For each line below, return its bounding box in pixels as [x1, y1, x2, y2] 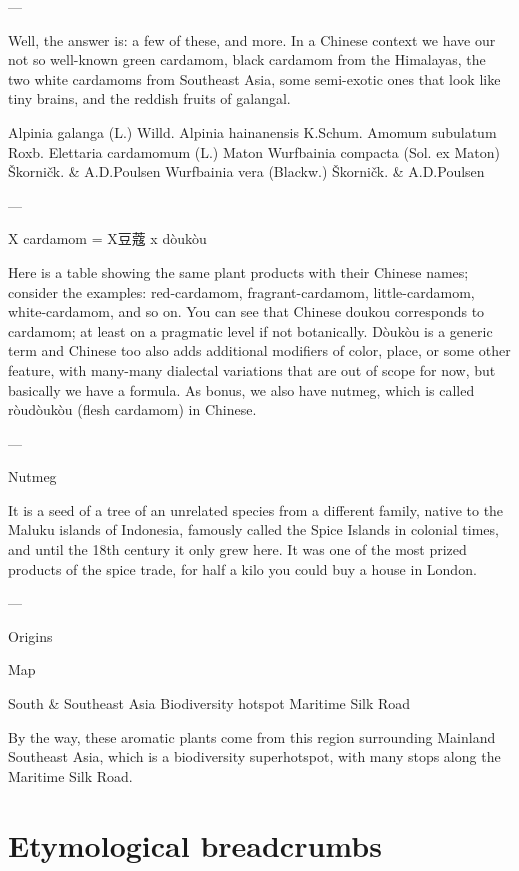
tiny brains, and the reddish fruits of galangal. [8, 88, 291, 109]
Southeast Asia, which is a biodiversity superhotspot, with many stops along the [8, 746, 501, 767]
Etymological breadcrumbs [8, 824, 382, 865]
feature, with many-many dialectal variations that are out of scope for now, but [8, 359, 496, 380]
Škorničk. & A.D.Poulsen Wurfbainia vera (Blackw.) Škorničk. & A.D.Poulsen [8, 161, 485, 182]
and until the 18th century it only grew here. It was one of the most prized [8, 539, 467, 560]
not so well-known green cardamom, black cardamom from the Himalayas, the [8, 49, 486, 70]
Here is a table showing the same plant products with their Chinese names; [8, 261, 469, 282]
